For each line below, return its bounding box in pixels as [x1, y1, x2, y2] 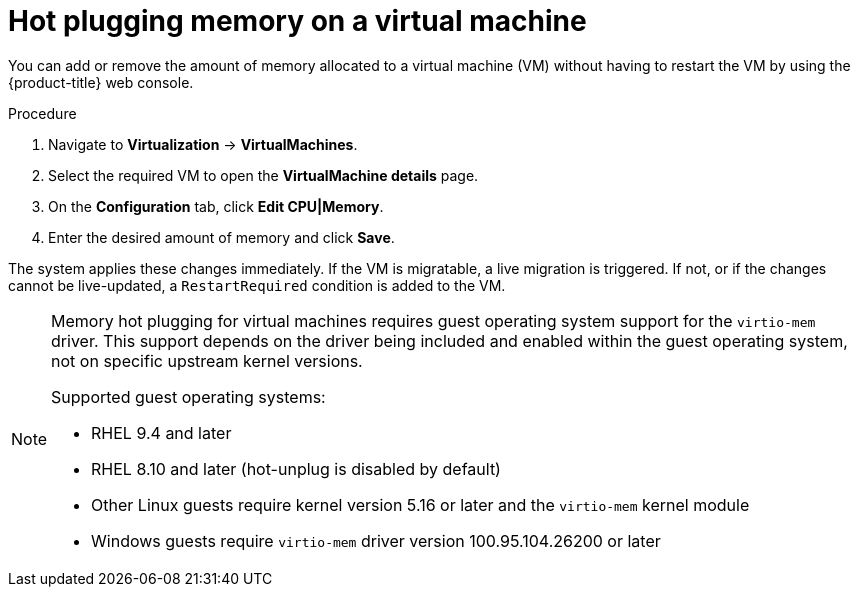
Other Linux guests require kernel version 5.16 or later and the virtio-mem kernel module [91, 494, 750, 515]
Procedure [8, 104, 77, 122]
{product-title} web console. [8, 73, 194, 91]
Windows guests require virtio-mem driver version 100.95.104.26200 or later [91, 530, 661, 551]
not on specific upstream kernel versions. [51, 350, 363, 371]
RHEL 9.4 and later [91, 422, 232, 443]
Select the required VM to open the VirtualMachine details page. [48, 166, 479, 184]
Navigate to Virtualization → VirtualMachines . [48, 135, 358, 153]
